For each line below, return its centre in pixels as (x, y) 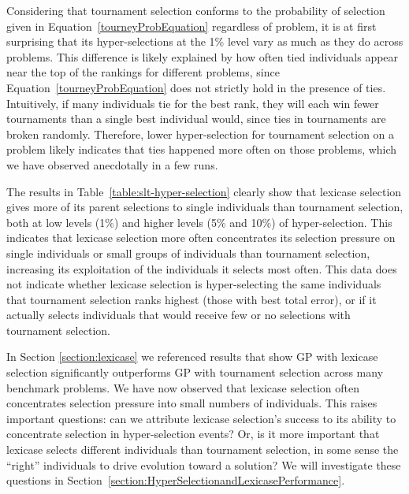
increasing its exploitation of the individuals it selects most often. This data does (202, 268)
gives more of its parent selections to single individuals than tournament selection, (205, 207)
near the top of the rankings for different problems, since (143, 72)
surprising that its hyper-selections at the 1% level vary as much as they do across (205, 41)
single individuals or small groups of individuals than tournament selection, (188, 253)
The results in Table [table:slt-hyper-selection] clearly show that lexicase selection (204, 191)
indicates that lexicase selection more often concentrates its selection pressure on (201, 238)
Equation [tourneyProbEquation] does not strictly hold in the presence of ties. (196, 87)
